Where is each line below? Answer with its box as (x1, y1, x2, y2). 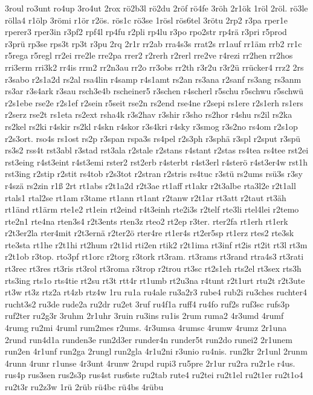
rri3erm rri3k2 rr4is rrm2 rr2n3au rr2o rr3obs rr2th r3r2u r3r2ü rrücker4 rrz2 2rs (5, 60, 304, 73)
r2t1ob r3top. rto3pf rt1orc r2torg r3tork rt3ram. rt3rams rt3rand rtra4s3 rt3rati (5, 250, 304, 263)
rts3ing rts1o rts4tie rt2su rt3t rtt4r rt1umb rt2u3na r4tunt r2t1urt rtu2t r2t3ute (5, 274, 305, 286)
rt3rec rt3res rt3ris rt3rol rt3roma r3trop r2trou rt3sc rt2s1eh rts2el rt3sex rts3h (5, 262, 302, 275)
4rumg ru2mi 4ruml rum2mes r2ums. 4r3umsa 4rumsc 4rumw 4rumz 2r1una (5, 321, 287, 334)
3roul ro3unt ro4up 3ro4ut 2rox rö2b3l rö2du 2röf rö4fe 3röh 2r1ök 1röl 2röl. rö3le (5, 2, 308, 14)
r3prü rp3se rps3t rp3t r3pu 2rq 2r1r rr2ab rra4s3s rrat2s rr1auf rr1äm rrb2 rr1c (5, 37, 302, 50)
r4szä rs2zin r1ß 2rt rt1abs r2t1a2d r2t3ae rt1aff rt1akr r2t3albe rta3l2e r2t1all (5, 179, 296, 191)
